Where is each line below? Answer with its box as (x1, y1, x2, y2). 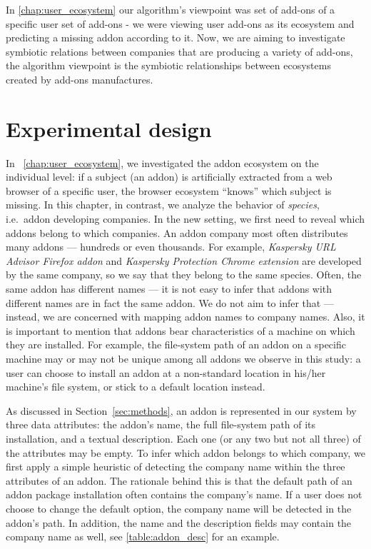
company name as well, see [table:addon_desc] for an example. (6, 529, 280, 544)
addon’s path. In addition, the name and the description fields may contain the (6, 515, 352, 530)
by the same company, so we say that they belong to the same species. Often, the (6, 267, 362, 282)
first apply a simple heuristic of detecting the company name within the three (6, 459, 345, 474)
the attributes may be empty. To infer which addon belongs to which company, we (6, 445, 365, 460)
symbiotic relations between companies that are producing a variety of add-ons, (6, 44, 353, 59)
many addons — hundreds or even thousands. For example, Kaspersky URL (6, 239, 336, 254)
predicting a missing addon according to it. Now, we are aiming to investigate (6, 30, 345, 45)
